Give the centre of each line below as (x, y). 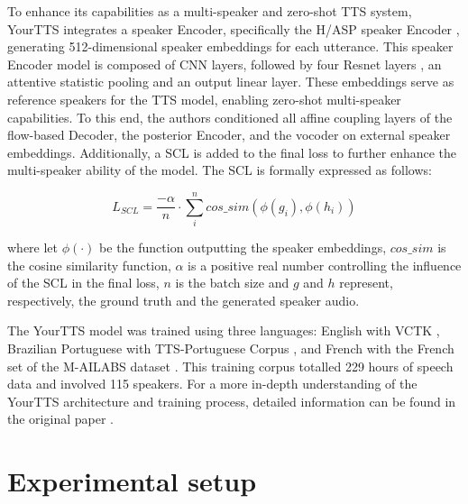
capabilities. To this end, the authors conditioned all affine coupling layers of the (230, 117)
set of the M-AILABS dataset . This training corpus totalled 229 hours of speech (230, 366)
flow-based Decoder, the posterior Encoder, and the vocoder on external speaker (229, 135)
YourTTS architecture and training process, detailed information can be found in (232, 401)
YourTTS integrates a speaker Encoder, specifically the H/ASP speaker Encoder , (234, 28)
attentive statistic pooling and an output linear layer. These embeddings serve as (231, 82)
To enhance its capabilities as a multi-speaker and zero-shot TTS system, (210, 11)
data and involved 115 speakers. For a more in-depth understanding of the (212, 384)
